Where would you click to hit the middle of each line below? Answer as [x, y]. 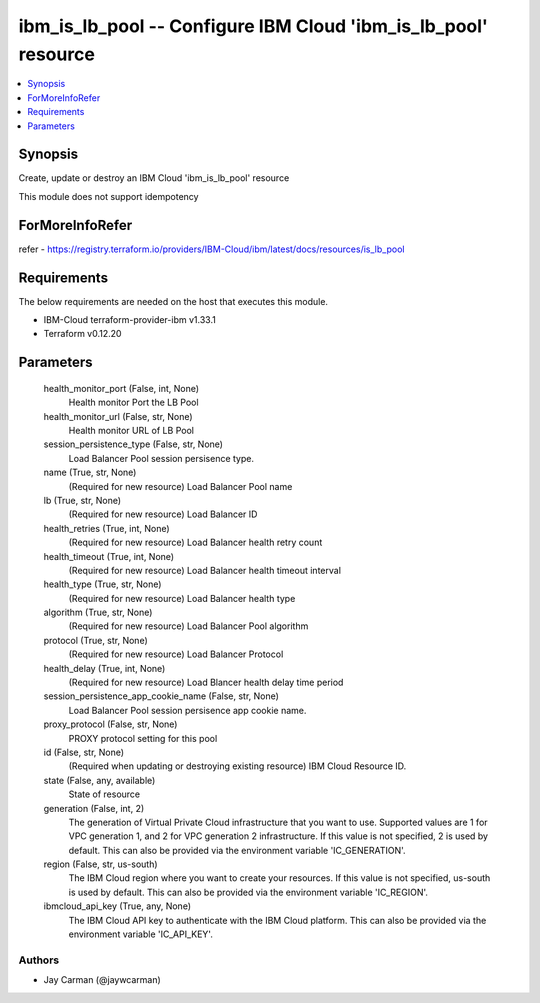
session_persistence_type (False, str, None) [133, 444]
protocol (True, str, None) [96, 640]
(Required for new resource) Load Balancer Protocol [176, 654]
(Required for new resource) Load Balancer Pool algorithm [188, 626]
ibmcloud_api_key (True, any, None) [117, 906]
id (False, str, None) [84, 752]
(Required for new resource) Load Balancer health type [182, 598]
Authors [39, 960]
